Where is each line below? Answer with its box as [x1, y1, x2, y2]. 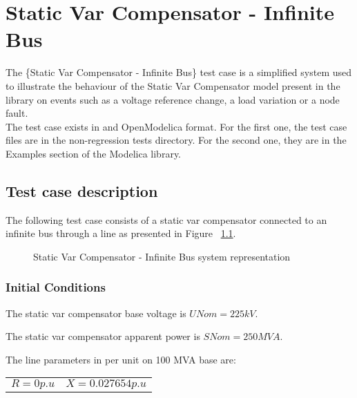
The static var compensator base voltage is [6, 305, 186, 320]
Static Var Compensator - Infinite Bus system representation [33, 249, 291, 263]
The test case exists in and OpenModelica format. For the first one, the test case [6, 119, 347, 133]
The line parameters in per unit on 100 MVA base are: [6, 352, 236, 366]
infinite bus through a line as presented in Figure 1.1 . [6, 226, 236, 240]
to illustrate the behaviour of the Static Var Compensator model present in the [6, 78, 340, 93]
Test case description [6, 180, 158, 201]
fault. [6, 106, 28, 120]
